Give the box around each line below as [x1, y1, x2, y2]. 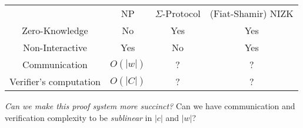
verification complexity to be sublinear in [5, 111, 152, 123]
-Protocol [162, 6, 201, 20]
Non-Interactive [22, 41, 87, 54]
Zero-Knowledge [22, 23, 88, 37]
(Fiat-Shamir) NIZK [209, 6, 294, 20]
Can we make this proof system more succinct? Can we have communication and [5, 100, 295, 112]
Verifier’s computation [9, 75, 101, 88]
